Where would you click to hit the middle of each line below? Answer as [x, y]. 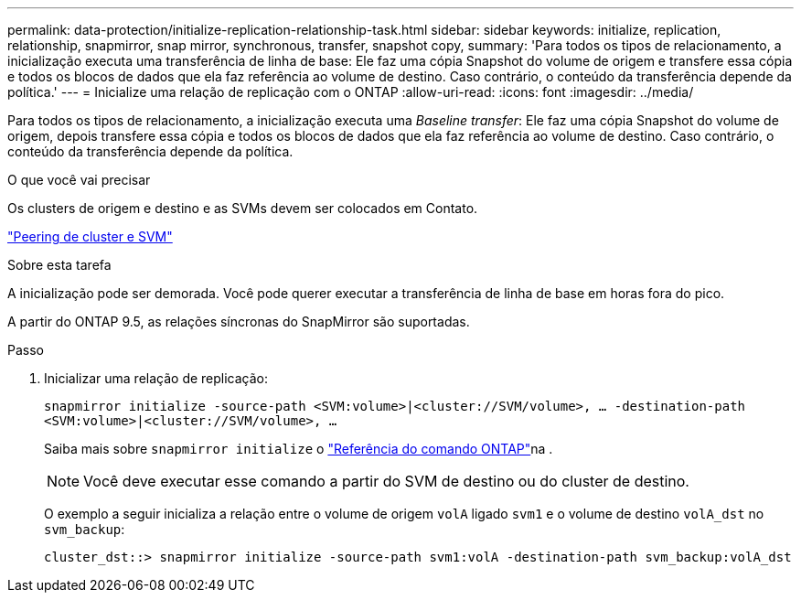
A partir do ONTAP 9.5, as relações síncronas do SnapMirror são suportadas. [239, 321]
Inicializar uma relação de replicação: [156, 378]
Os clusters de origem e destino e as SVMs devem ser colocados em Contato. [243, 208]
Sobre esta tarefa [59, 265]
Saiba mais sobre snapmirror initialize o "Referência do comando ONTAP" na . [299, 449]
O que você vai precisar [79, 180]
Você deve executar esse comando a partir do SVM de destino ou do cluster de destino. [386, 481]
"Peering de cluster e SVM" [90, 236]
